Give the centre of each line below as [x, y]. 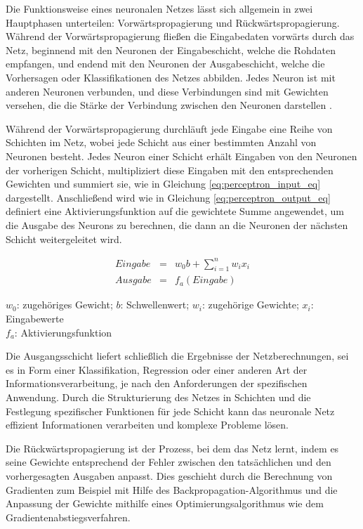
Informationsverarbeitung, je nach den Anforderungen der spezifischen [157, 383]
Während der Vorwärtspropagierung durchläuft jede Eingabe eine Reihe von [169, 128]
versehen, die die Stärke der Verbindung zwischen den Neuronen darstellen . [169, 105]
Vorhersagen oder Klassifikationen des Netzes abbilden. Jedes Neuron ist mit [171, 77]
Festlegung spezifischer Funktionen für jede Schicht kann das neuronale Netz [170, 411]
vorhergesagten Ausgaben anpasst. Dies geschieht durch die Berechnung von [169, 475]
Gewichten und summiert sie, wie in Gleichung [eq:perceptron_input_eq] [163, 184]
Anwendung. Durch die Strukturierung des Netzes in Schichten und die [158, 397]
